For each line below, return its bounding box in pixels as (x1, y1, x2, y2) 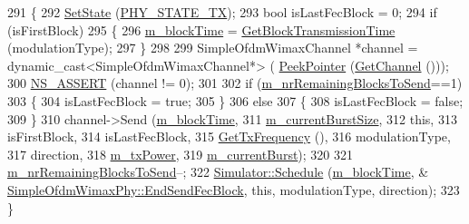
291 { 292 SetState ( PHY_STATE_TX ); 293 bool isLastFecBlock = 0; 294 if (7, 3, 437, 21)
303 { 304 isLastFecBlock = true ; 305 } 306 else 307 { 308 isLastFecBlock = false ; (7, 91, 464, 110)
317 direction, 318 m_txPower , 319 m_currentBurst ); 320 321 (7, 144, 354, 163)
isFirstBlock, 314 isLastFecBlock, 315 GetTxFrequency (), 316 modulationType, (7, 127, 451, 146)
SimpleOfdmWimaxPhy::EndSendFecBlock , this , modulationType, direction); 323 (7, 180, 460, 199)
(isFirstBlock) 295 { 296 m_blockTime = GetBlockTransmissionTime (7, 20, 396, 39)
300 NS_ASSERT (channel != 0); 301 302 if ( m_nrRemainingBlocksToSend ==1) (7, 73, 463, 93)
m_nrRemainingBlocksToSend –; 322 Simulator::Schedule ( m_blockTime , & (7, 162, 429, 181)
